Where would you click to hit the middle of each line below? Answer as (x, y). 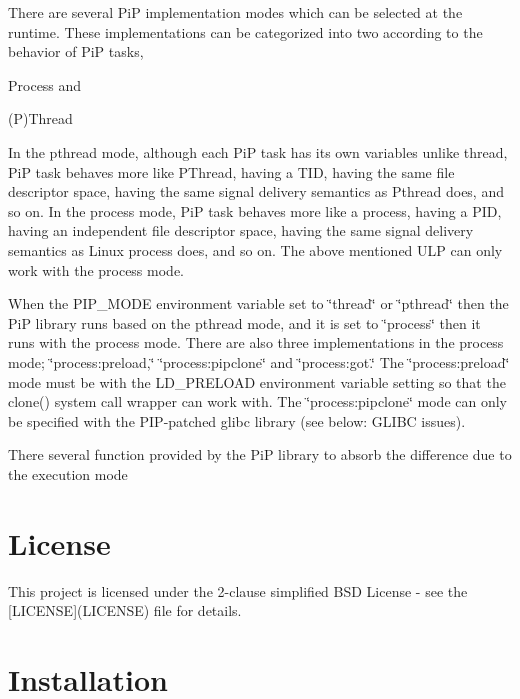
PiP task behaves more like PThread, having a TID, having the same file (231, 171)
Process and (45, 84)
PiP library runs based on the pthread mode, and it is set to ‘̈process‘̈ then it (244, 322)
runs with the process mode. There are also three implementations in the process (256, 342)
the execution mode (68, 473)
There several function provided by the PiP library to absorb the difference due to (260, 454)
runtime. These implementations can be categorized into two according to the (245, 31)
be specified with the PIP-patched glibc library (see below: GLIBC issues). (237, 420)
